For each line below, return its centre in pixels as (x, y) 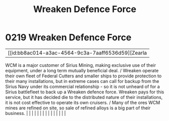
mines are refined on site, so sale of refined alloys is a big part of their (78, 108)
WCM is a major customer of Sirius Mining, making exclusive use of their (81, 65)
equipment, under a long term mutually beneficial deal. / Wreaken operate (82, 70)
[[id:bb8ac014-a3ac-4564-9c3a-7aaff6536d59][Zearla (77, 53)
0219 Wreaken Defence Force (68, 37)
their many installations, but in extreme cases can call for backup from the (82, 81)
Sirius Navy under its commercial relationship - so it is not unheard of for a (82, 86)
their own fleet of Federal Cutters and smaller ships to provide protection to (83, 76)
